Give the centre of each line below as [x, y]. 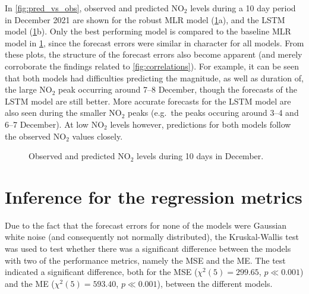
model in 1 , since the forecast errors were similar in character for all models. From [154, 42]
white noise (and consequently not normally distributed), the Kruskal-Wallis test [152, 237]
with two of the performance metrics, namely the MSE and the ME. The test [145, 260]
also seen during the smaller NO [63, 113]
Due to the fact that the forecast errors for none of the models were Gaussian [146, 225]
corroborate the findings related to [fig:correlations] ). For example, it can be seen [152, 66]
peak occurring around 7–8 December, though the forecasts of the [178, 89]
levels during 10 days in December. [200, 156]
